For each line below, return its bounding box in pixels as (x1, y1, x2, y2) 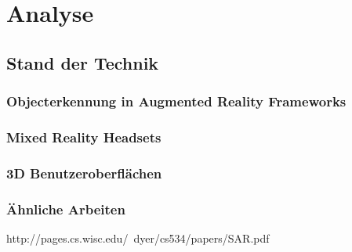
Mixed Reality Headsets (6, 127, 161, 146)
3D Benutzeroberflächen (6, 163, 162, 182)
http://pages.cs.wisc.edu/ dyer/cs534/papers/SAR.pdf (6, 229, 270, 246)
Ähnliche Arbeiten (6, 199, 125, 218)
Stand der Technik (6, 50, 159, 74)
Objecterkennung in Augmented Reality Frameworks (6, 92, 347, 111)
